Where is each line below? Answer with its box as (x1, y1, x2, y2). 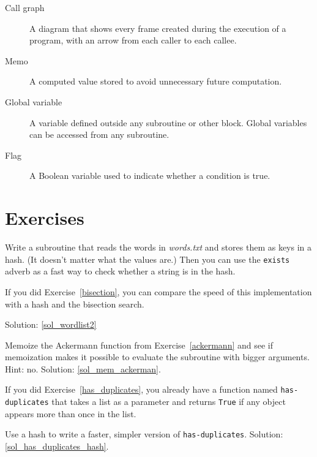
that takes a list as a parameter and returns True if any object (51, 395, 286, 408)
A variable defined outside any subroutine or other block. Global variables (29, 116, 307, 129)
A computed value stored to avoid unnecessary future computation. (29, 75, 282, 88)
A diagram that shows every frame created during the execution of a (29, 21, 286, 34)
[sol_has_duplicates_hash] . (5, 440, 109, 453)
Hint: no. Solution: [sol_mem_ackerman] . (5, 362, 161, 375)
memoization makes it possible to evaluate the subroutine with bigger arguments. (5, 350, 310, 363)
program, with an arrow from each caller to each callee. (29, 34, 237, 47)
